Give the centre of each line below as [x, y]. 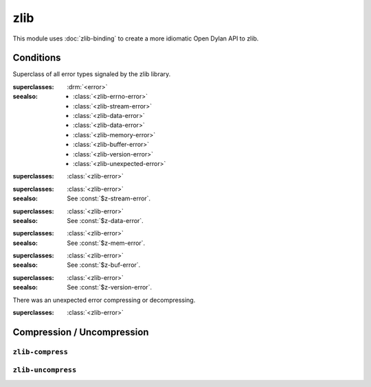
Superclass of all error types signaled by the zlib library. [92, 74]
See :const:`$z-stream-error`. [109, 198]
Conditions [37, 58]
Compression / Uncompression [81, 332]
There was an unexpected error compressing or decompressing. [104, 300]
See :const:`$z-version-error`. [110, 288]
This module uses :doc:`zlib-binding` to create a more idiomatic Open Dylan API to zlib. [136, 38]
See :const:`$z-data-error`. [105, 220]
